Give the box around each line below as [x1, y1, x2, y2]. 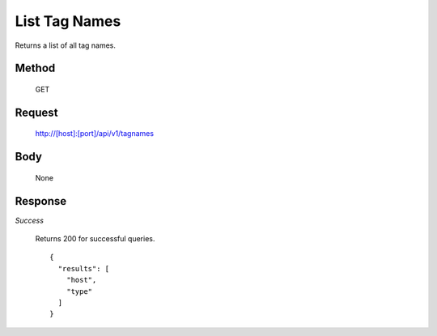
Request [15, 105, 58, 119]
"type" [66, 287, 93, 296]
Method [15, 62, 56, 75]
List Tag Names [15, 12, 121, 30]
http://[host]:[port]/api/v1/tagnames [35, 129, 154, 138]
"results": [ [57, 264, 110, 273]
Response [15, 194, 67, 208]
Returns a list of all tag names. [15, 40, 117, 50]
